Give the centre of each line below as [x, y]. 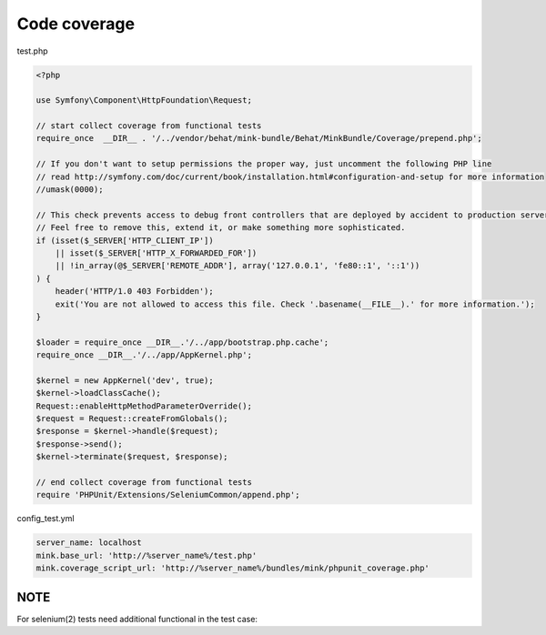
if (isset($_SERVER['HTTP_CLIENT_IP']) [125, 240]
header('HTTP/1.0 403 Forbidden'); [134, 292]
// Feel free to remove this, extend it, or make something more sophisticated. [221, 228]
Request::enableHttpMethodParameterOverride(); [144, 406]
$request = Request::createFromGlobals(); [132, 419]
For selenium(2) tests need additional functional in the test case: [137, 619]
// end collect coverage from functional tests [144, 483]
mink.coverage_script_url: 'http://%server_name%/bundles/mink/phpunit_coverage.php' [233, 568]
